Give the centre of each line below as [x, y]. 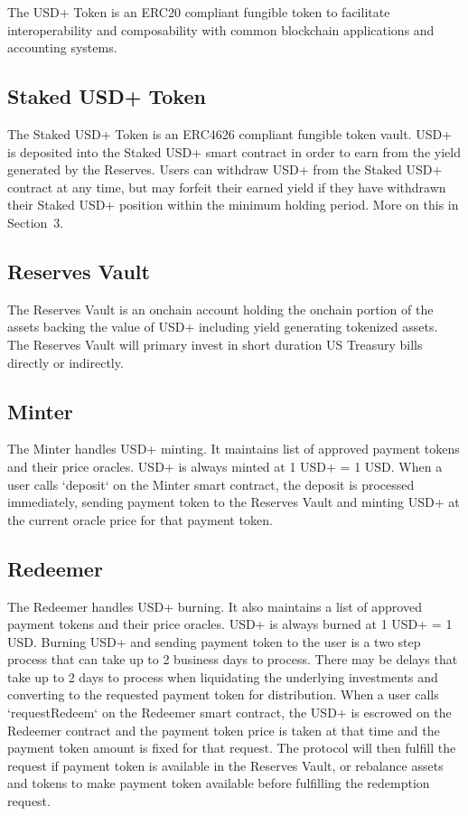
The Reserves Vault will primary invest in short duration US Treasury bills [215, 344]
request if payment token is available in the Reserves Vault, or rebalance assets [225, 765]
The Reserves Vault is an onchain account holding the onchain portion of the [220, 309]
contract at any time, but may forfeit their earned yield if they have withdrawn [227, 187]
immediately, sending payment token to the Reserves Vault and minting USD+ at [234, 502]
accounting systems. [62, 47]
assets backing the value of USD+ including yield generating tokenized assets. [223, 327]
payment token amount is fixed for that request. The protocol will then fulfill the [232, 748]
